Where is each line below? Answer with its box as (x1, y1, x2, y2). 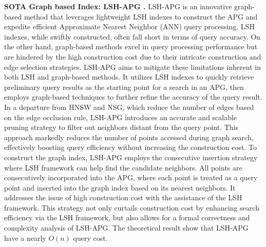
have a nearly (4, 232, 46, 243)
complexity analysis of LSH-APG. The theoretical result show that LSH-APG (4, 222, 249, 233)
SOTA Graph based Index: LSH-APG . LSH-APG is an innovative (4, 1, 232, 11)
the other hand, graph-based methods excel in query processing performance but (4, 41, 258, 52)
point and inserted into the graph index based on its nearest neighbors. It (4, 182, 236, 193)
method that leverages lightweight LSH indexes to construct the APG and (24, 11, 258, 22)
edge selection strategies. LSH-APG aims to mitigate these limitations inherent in (4, 61, 261, 72)
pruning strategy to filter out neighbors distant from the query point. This (4, 122, 238, 132)
